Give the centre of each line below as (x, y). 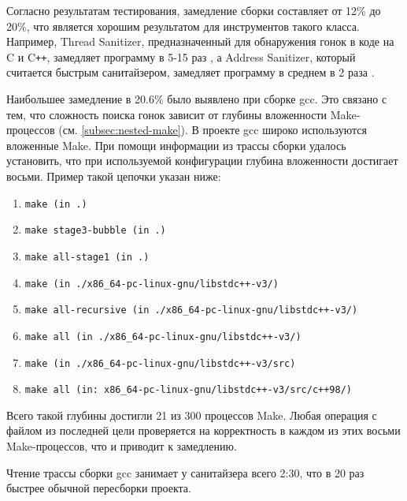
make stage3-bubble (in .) (95, 231)
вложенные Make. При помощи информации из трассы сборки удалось (176, 145)
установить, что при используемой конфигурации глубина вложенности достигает (202, 161)
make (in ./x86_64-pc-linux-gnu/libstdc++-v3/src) (160, 363)
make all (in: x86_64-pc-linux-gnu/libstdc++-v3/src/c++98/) (189, 390)
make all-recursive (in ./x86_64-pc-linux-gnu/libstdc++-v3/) (191, 310)
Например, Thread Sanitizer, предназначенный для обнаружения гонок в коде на (200, 41)
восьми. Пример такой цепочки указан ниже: (114, 176)
